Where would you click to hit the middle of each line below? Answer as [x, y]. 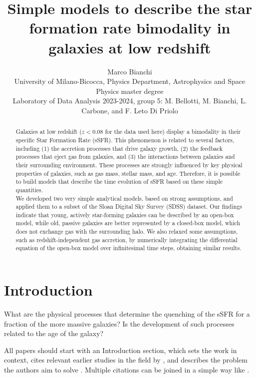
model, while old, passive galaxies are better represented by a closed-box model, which [128, 223]
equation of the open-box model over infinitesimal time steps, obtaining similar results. [128, 248]
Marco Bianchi [130, 71]
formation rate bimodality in [130, 28]
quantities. [29, 189]
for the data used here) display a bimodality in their [173, 132]
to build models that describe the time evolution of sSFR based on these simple [119, 182]
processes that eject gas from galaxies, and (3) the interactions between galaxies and [125, 157]
